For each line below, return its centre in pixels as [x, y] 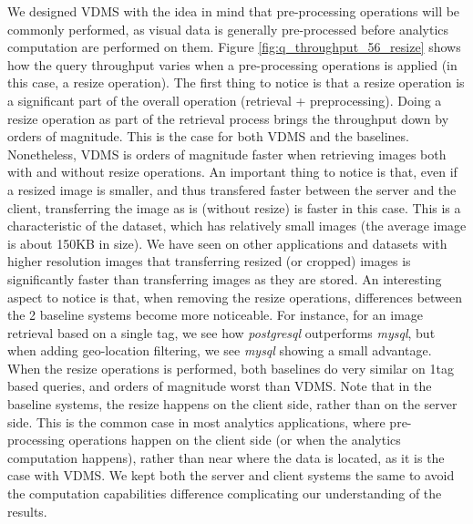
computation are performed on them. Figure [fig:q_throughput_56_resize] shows [234, 47]
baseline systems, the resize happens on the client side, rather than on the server [232, 404]
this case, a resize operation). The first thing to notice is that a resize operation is [236, 82]
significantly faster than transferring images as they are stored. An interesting [225, 278]
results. [27, 511]
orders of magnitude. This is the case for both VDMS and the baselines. [208, 136]
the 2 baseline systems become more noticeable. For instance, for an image [216, 315]
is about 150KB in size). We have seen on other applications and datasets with [227, 243]
